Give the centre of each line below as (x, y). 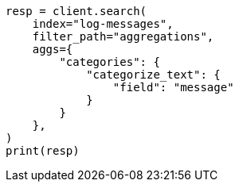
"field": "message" (173, 87)
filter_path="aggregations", (123, 36)
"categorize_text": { (153, 75)
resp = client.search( (76, 11)
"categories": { (110, 62)
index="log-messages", (103, 24)
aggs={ (53, 49)
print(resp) (43, 151)
